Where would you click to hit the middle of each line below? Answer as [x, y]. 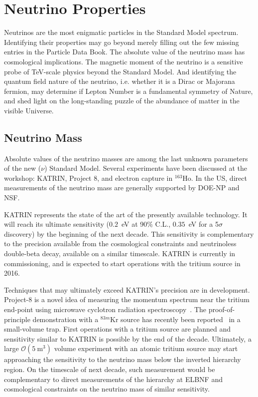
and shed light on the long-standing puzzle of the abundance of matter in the [122, 101]
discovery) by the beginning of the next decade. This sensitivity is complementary [129, 233]
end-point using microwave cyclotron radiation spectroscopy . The [105, 309]
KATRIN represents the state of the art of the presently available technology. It [126, 214]
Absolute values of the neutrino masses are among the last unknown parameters [126, 158]
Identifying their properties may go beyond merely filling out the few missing [122, 42]
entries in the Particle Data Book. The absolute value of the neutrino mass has [125, 52]
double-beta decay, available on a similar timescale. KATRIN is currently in [120, 253]
